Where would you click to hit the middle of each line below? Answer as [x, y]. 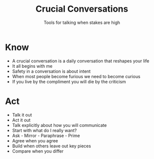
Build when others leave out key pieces [51, 146]
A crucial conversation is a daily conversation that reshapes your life [81, 61]
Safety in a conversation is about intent [51, 71]
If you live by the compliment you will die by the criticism [69, 81]
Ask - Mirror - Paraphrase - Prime [46, 136]
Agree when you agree [35, 140]
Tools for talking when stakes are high [82, 22]
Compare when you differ [38, 151]
